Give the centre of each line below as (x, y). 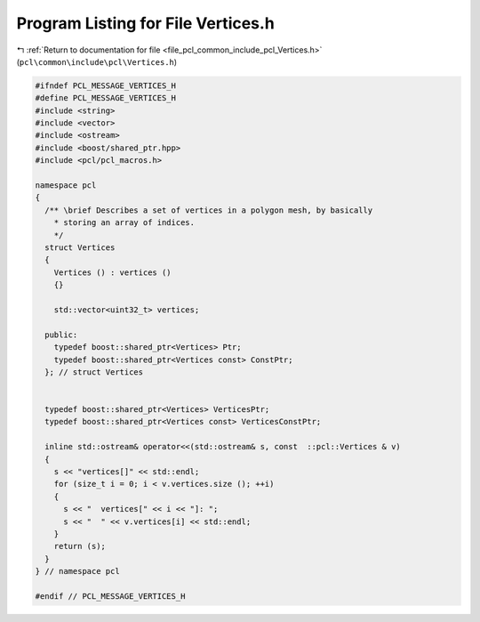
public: (61, 335)
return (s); (80, 546)
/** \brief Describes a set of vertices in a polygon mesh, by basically (209, 210)
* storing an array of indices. (124, 223)
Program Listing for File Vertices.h (145, 23)
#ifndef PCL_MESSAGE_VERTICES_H (106, 85)
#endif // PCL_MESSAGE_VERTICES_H (110, 596)
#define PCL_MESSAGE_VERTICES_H (106, 98)
